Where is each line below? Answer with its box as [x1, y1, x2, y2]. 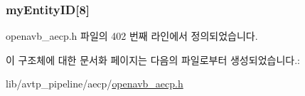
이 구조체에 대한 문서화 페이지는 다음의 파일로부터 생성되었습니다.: [6, 52, 300, 67]
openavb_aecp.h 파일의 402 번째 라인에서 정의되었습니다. [6, 28, 258, 43]
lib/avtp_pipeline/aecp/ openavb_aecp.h [6, 76, 183, 91]
